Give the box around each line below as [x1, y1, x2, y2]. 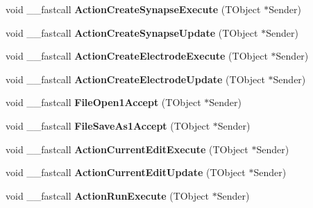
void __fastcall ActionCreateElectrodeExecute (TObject [6, 49, 268, 63]
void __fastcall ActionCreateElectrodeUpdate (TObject [6, 71, 265, 86]
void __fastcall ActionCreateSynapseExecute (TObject [6, 2, 261, 16]
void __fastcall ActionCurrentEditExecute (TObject [6, 141, 248, 156]
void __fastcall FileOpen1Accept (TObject [6, 95, 201, 110]
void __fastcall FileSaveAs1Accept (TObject [6, 118, 210, 132]
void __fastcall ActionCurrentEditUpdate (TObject [6, 165, 246, 180]
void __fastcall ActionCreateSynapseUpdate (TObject [6, 25, 258, 40]
